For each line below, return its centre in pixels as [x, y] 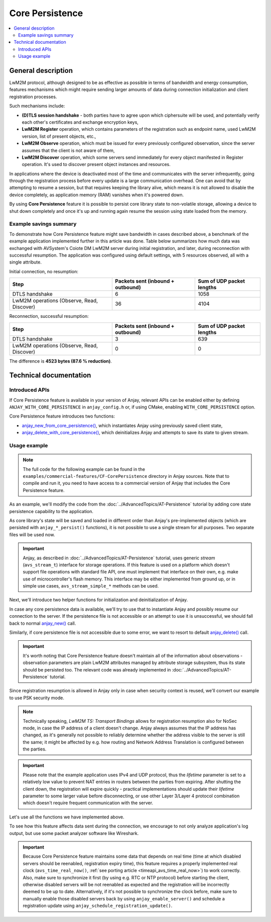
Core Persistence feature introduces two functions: [62, 416]
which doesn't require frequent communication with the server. [88, 803]
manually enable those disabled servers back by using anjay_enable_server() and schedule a [124, 898]
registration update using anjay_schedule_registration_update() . [98, 906]
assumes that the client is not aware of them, [68, 150]
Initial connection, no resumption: [44, 271]
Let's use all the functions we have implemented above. [67, 817]
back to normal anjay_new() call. [43, 623]
